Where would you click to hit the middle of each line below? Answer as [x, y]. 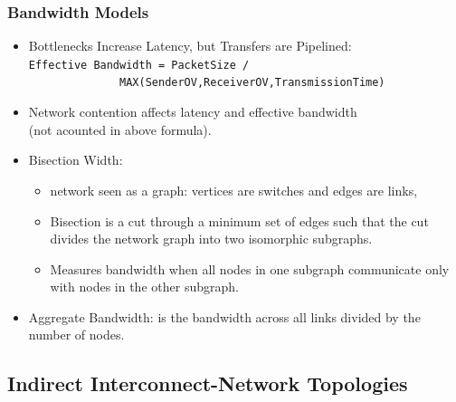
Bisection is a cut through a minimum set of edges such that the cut [239, 220]
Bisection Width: [76, 160]
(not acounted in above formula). [120, 129]
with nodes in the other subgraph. [144, 287]
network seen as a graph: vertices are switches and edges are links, [234, 190]
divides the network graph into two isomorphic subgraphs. [211, 239]
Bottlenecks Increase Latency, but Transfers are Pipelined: [190, 46]
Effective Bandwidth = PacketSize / [139, 65]
